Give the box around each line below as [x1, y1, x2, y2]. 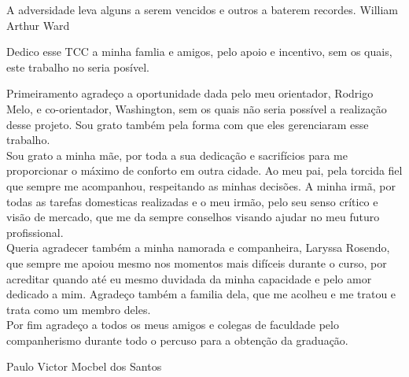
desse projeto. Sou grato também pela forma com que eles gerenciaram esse [6, 116, 369, 132]
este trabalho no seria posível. [6, 58, 149, 75]
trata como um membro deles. [6, 301, 151, 317]
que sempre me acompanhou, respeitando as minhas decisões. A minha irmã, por [6, 177, 396, 194]
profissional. [6, 224, 64, 240]
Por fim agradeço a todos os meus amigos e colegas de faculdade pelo [6, 316, 339, 333]
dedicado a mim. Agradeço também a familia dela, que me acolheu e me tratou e [6, 286, 396, 302]
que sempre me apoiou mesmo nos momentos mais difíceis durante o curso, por [6, 254, 387, 271]
